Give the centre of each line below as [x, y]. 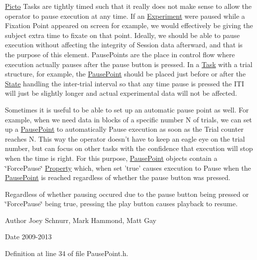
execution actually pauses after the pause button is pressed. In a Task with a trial [129, 64]
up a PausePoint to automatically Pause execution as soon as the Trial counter [124, 129]
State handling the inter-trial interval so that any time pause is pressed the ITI [125, 83]
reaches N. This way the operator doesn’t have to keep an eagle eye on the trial [125, 138]
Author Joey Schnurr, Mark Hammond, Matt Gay [81, 220]
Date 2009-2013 [28, 237]
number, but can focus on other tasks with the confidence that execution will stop [129, 148]
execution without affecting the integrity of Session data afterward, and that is [124, 45]
